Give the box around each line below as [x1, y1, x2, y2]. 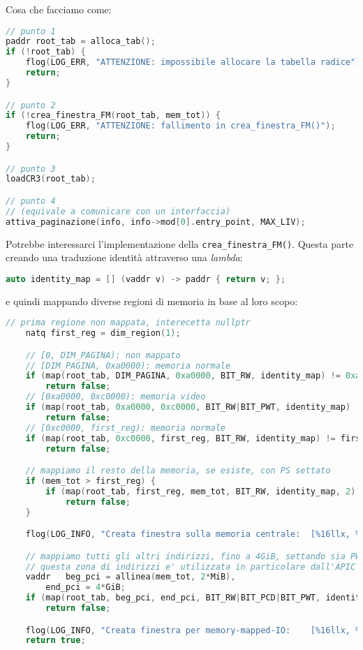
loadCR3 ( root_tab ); [6, 174, 96, 184]
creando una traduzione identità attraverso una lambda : [6, 250, 243, 265]
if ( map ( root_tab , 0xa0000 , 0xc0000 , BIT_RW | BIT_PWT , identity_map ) [25, 402, 351, 413]
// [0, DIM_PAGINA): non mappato [25, 350, 181, 360]
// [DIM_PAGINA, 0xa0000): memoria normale [25, 360, 231, 371]
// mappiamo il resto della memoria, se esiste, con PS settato [25, 466, 331, 476]
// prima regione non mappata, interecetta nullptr [6, 318, 251, 328]
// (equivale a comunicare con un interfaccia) [6, 206, 231, 216]
